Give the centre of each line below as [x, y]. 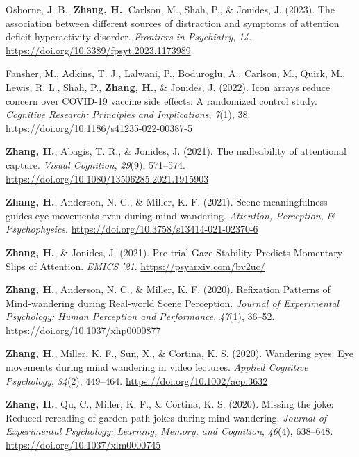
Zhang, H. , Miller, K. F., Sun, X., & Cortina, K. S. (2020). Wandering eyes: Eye [179, 353]
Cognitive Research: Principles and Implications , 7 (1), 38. [128, 114]
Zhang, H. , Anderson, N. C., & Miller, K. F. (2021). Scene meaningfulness [167, 202]
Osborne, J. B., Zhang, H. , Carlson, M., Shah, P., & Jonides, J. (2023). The [170, 9]
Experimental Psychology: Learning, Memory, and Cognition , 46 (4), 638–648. [169, 431]
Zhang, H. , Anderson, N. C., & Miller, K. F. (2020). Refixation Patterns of [168, 289]
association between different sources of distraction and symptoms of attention [173, 23]
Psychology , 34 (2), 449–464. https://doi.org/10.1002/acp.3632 [137, 380]
